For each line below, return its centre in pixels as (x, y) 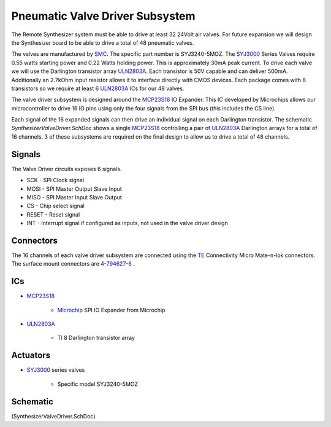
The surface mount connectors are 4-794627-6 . (73, 264)
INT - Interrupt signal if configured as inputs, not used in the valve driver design (127, 223)
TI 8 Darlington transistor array (96, 338)
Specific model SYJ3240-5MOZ (98, 384)
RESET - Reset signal (53, 214)
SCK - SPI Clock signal (55, 180)
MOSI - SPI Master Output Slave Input (74, 189)
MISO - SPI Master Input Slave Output (74, 197)
